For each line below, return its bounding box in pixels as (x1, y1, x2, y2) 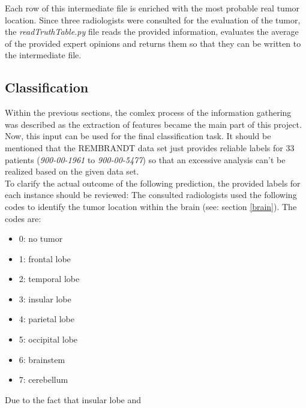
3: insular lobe (19, 292, 71, 305)
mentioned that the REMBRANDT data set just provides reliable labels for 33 (5, 141, 295, 154)
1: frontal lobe (19, 252, 71, 265)
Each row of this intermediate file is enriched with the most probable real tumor (5, 2, 300, 14)
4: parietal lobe (19, 313, 75, 325)
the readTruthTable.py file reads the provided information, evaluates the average (5, 25, 299, 38)
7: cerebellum (19, 373, 68, 386)
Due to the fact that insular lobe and (5, 393, 142, 406)
